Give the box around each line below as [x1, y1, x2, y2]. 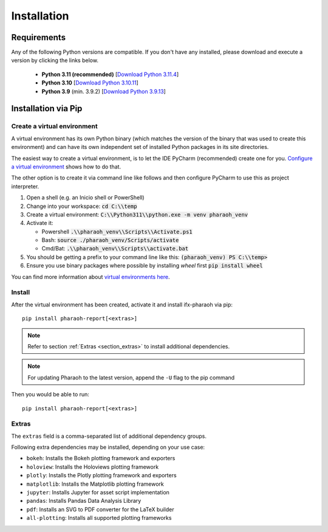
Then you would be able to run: [11, 391, 89, 398]
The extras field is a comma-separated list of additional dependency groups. [11, 432, 207, 440]
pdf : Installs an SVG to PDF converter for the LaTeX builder [26, 505, 174, 513]
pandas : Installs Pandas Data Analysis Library [26, 497, 142, 505]
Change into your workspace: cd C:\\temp [26, 202, 137, 210]
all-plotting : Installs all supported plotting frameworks [26, 514, 172, 522]
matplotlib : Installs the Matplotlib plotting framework [26, 480, 164, 488]
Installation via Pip [11, 103, 83, 114]
